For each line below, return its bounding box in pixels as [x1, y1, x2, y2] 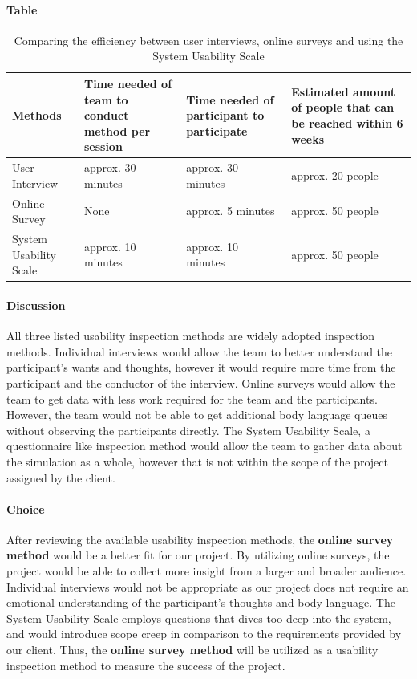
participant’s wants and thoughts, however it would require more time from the [6, 359, 396, 376]
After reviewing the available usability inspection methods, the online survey [6, 531, 394, 547]
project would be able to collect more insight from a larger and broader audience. [6, 563, 407, 579]
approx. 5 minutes [186, 202, 275, 219]
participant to [186, 107, 265, 124]
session [83, 138, 123, 155]
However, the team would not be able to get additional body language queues [6, 406, 387, 423]
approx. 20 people [291, 167, 379, 183]
